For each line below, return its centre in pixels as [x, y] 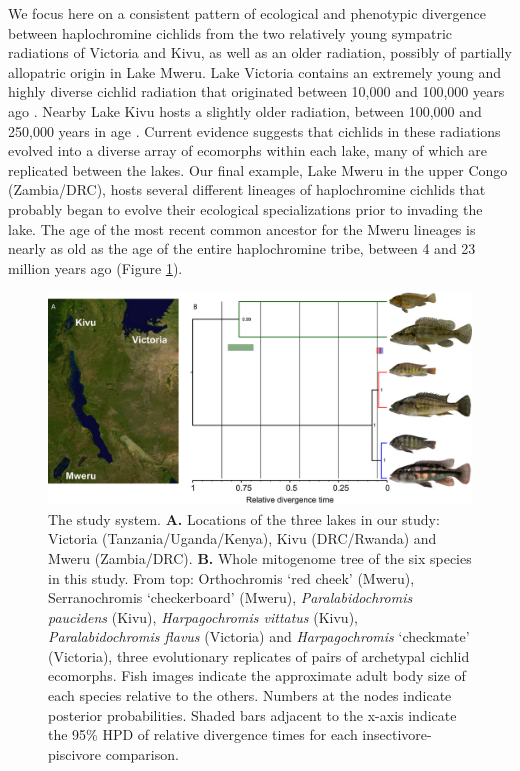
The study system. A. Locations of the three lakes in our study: [244, 518]
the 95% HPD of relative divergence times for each [203, 734]
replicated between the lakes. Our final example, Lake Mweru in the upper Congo [258, 169]
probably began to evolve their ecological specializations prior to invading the [245, 208]
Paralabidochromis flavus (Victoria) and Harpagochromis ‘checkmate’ [259, 636]
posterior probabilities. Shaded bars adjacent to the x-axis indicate [252, 714]
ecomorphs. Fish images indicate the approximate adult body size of [257, 675]
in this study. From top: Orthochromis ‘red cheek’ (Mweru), [231, 577]
